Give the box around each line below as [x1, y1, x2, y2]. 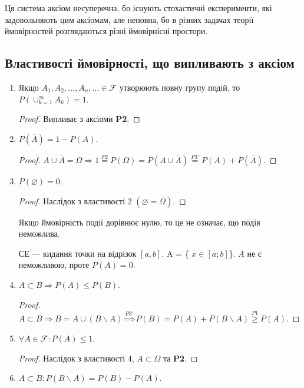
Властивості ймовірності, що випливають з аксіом [5, 54, 295, 72]
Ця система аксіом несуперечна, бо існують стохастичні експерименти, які [5, 2, 272, 14]
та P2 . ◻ [163, 351, 198, 364]
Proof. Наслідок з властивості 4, [18, 351, 134, 364]
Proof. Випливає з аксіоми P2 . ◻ [18, 112, 140, 125]
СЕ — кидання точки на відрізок [18, 247, 137, 259]
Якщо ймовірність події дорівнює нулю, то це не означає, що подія [18, 215, 260, 228]
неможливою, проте [18, 258, 90, 271]
